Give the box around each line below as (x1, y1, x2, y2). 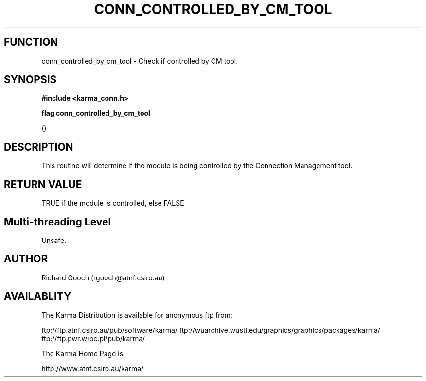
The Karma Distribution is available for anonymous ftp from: (41, 311, 232, 319)
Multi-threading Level (4, 215, 111, 228)
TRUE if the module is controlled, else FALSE (41, 199, 184, 208)
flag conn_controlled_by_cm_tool (41, 109, 150, 118)
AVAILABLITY (4, 290, 71, 303)
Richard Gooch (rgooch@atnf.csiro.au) (41, 273, 165, 282)
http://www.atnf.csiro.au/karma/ (41, 364, 144, 373)
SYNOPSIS (4, 73, 57, 86)
